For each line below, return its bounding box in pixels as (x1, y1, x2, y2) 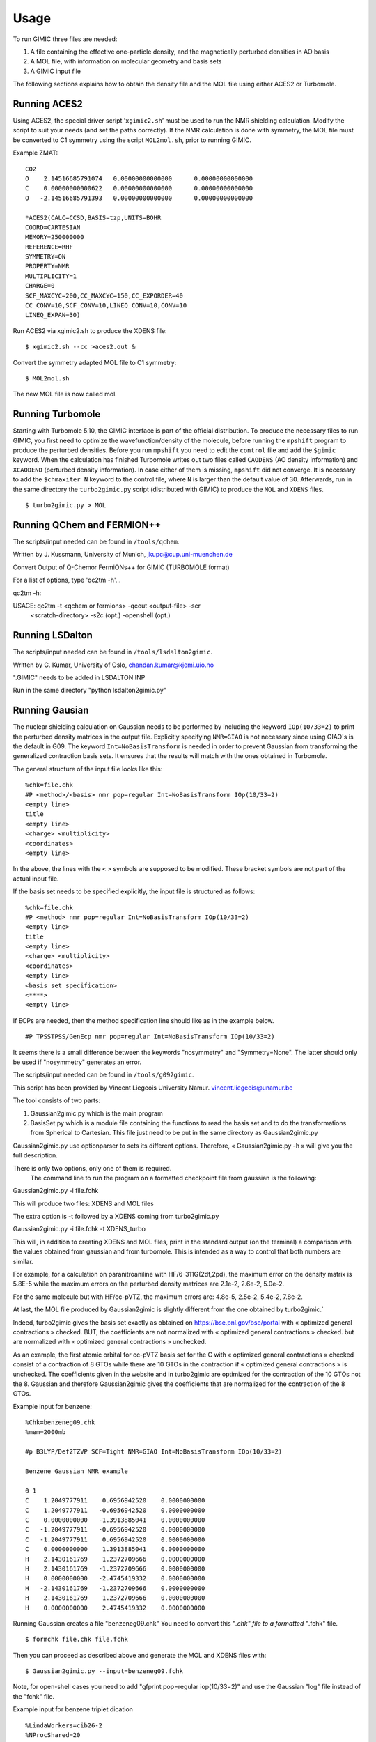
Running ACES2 (13, 98, 84, 109)
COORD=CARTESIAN (25, 223, 81, 231)
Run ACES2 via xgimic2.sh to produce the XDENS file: (13, 326, 167, 334)
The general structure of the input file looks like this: (13, 764, 163, 773)
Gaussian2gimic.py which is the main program (30, 1109, 163, 1118)
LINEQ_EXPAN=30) (25, 311, 81, 319)
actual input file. (13, 874, 59, 883)
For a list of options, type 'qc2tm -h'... (13, 576, 121, 585)
